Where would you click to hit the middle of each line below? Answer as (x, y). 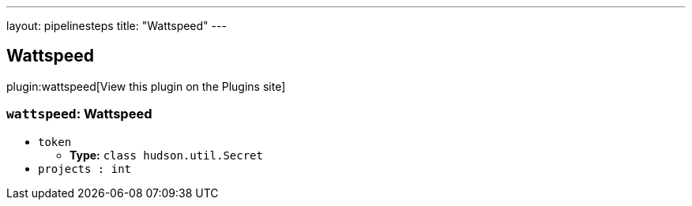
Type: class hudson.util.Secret (166, 155)
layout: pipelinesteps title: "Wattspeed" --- (117, 26)
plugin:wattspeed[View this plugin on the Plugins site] (146, 86)
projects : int (85, 169)
